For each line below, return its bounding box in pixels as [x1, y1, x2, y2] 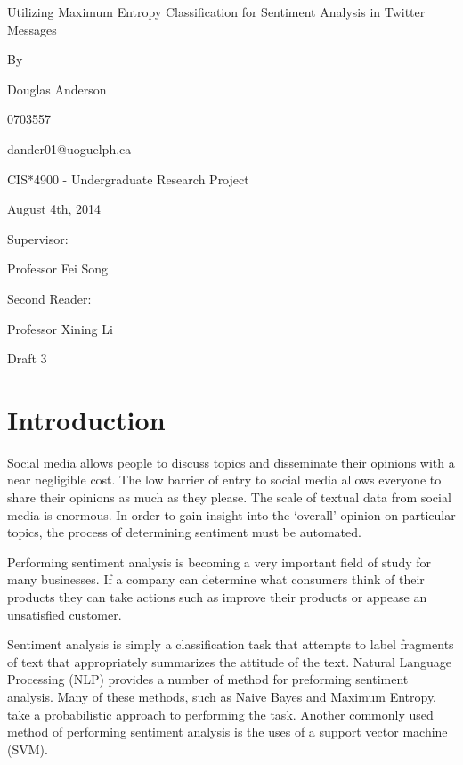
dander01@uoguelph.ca [7, 139, 132, 158]
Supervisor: [7, 229, 69, 248]
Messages [7, 20, 57, 38]
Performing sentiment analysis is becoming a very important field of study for [7, 552, 432, 571]
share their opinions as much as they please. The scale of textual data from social [7, 488, 451, 507]
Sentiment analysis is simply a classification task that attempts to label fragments [7, 635, 454, 654]
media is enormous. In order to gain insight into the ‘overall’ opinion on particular [7, 505, 456, 524]
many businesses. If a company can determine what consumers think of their [7, 570, 425, 589]
